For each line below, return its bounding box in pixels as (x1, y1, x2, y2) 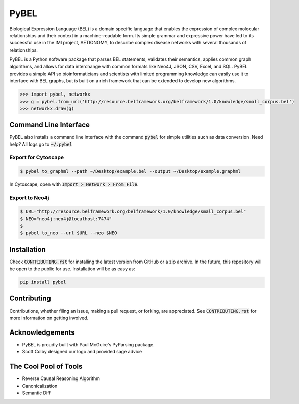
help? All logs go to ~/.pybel (9, 141, 72, 147)
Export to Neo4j (9, 194, 49, 201)
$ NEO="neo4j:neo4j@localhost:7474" (20, 216, 112, 222)
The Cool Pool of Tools (9, 362, 83, 371)
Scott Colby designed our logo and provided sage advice (22, 349, 142, 355)
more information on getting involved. (9, 315, 89, 321)
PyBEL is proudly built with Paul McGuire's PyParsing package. (22, 341, 155, 347)
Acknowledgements (9, 328, 75, 337)
